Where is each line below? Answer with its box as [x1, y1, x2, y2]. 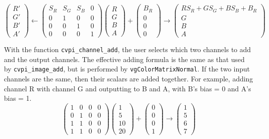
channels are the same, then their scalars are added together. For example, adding [4, 73, 253, 84]
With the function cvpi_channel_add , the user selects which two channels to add [4, 44, 251, 55]
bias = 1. [4, 93, 32, 103]
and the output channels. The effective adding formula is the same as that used [4, 54, 245, 64]
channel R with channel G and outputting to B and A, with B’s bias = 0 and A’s [4, 83, 251, 93]
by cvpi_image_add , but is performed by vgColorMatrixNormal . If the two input [4, 64, 250, 74]
